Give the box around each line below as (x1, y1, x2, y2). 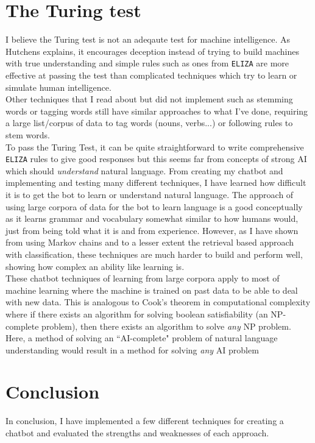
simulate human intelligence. (5, 80, 111, 93)
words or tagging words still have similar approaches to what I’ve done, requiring (5, 104, 308, 117)
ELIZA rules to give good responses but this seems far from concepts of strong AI (5, 152, 307, 165)
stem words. (5, 128, 50, 141)
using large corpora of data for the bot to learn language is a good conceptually (5, 200, 303, 213)
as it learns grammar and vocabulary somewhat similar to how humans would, (5, 212, 299, 225)
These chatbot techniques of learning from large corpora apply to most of (5, 272, 280, 285)
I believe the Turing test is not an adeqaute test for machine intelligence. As (5, 33, 291, 46)
